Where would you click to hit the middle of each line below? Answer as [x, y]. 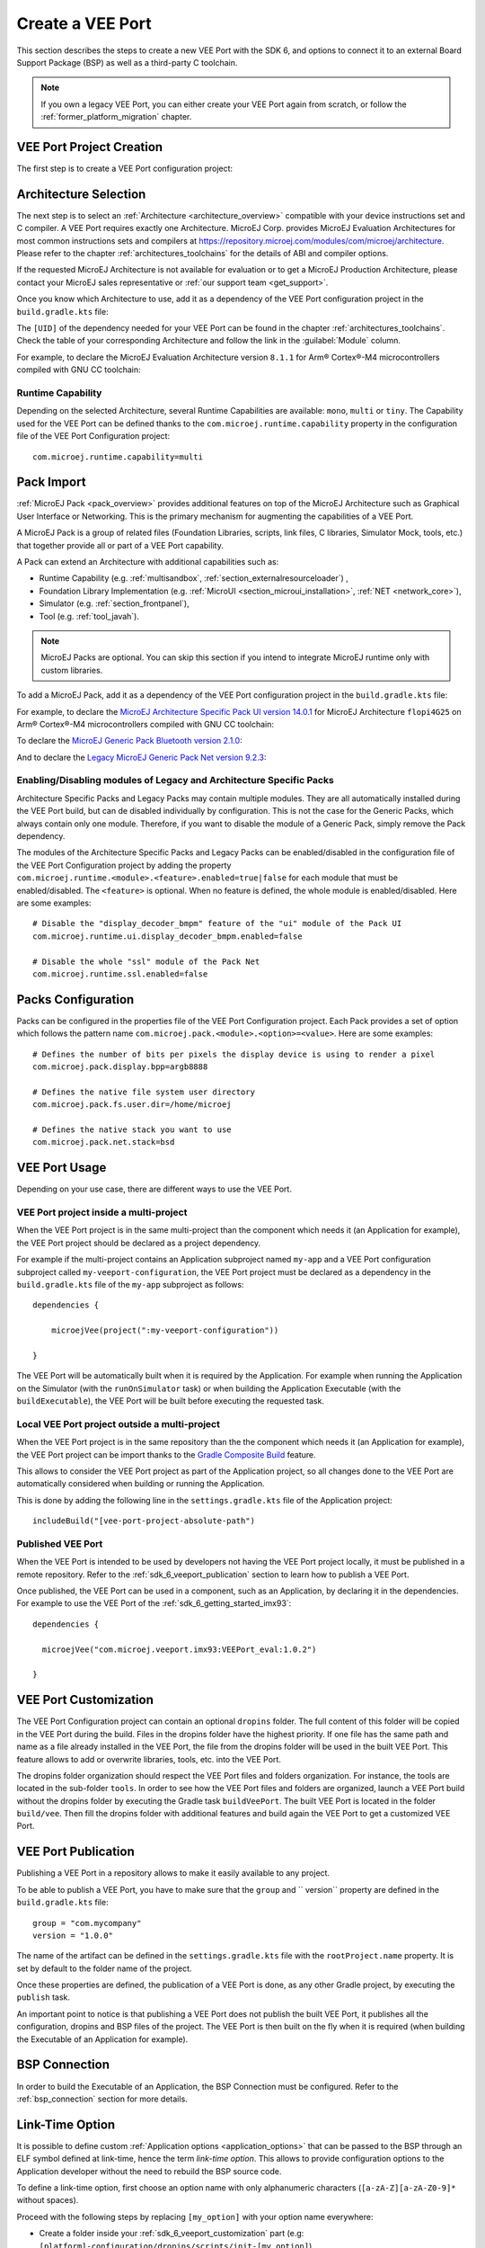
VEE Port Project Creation [90, 147]
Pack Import [51, 482]
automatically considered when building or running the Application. [141, 1484]
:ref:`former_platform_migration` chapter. [116, 117]
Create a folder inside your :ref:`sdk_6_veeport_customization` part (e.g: [172, 2234]
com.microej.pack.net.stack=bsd [104, 1142]
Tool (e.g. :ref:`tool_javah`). [89, 616]
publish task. [44, 1997]
